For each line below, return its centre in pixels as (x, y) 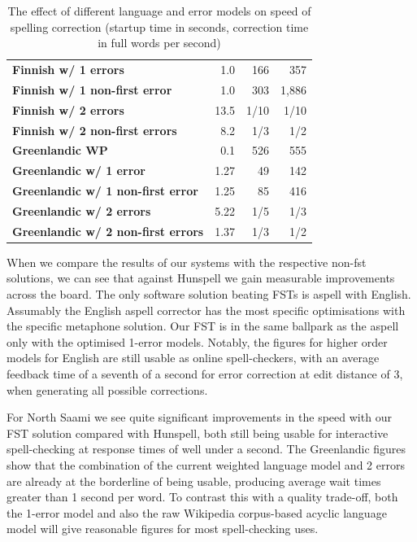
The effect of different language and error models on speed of (159, 11)
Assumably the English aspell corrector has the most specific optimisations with (206, 310)
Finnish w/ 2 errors (68, 109)
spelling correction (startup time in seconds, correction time (159, 26)
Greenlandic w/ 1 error (79, 170)
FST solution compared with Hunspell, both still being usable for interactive (198, 433)
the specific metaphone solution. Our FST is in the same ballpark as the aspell (203, 326)
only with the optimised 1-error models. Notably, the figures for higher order (197, 341)
